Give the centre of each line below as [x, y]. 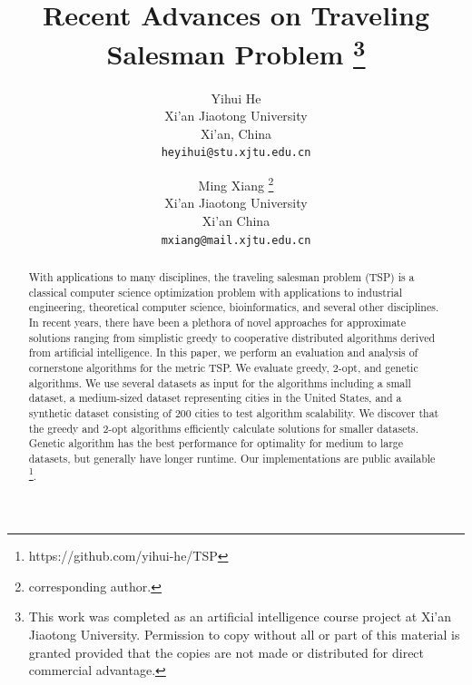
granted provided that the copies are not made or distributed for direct [226, 652]
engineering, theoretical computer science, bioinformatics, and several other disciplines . [234, 307]
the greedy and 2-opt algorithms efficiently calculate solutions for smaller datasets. [224, 428]
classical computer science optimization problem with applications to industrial [216, 292]
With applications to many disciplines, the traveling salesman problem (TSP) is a [221, 276]
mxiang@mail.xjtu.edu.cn [236, 240]
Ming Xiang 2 [236, 184]
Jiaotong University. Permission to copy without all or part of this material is [244, 634]
